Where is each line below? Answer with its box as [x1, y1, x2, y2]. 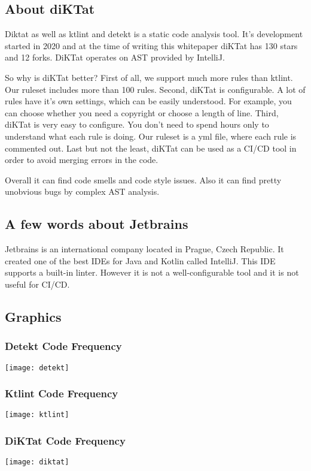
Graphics [5, 307, 62, 325]
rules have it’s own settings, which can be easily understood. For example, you [5, 95, 292, 107]
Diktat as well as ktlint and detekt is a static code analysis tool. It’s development [5, 28, 303, 40]
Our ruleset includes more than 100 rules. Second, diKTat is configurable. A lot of [5, 83, 306, 95]
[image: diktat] [5, 458, 69, 467]
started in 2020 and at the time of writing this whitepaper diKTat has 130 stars [5, 39, 298, 52]
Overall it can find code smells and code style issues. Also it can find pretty [5, 173, 282, 186]
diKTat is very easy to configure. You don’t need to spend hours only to [5, 118, 269, 131]
